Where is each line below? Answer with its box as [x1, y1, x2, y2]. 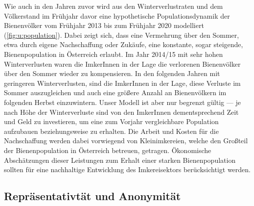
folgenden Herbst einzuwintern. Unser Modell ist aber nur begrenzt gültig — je [4, 97, 241, 107]
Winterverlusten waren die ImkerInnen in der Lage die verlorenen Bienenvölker [4, 58, 241, 69]
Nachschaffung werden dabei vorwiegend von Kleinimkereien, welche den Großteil [4, 135, 248, 146]
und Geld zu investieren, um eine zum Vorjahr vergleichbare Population [4, 116, 219, 127]
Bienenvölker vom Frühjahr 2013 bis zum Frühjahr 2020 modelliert [4, 20, 204, 30]
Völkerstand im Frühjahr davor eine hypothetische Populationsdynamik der [4, 10, 230, 21]
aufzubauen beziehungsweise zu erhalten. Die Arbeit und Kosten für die [4, 126, 219, 136]
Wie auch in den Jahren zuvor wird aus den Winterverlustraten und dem [4, 1, 223, 11]
